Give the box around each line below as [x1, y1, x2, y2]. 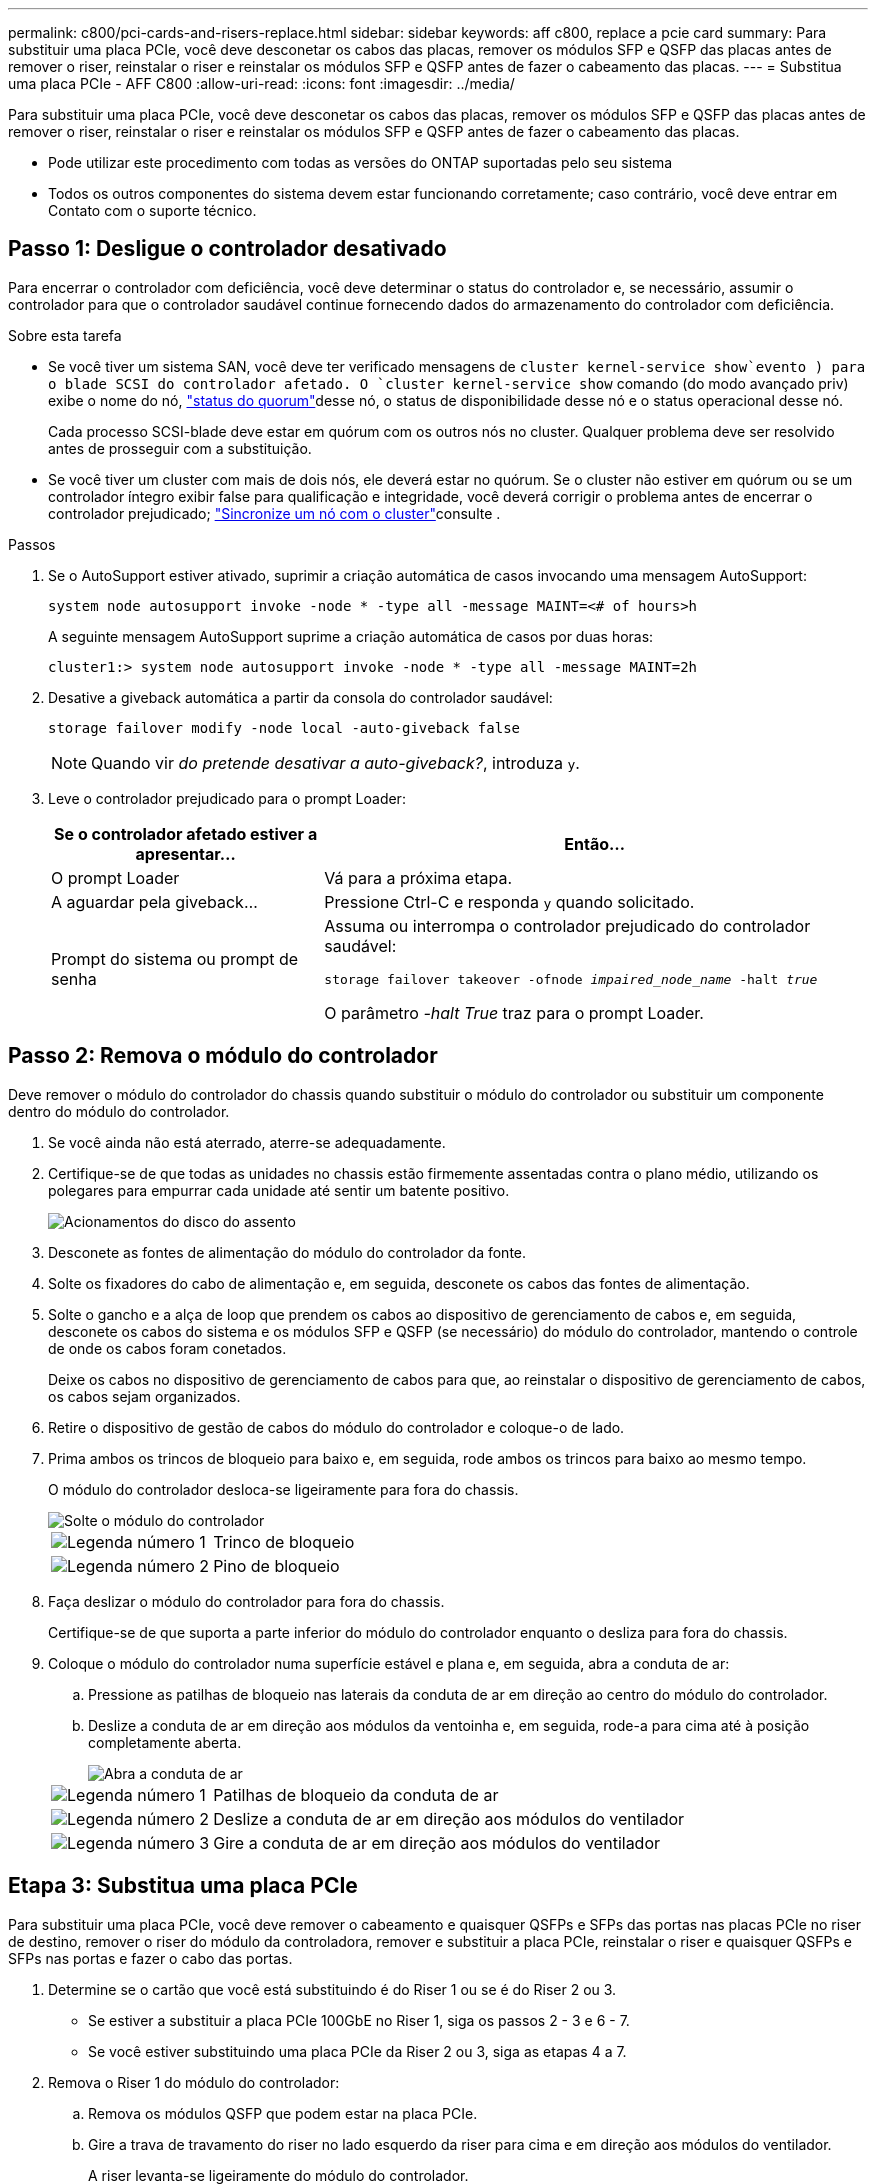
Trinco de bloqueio [213, 1531, 355, 1552]
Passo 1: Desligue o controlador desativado [8, 236, 447, 262]
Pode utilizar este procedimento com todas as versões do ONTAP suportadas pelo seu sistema [48, 154, 673, 171]
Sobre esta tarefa [8, 326, 122, 344]
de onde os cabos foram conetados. [48, 1339, 287, 1357]
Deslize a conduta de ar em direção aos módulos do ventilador [213, 1808, 685, 1829]
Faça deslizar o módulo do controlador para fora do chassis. [48, 1592, 445, 1610]
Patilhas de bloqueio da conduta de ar [213, 1784, 499, 1805]
